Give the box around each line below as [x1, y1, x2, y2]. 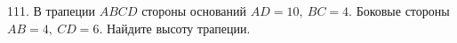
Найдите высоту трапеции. [106, 18, 251, 37]
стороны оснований [141, 2, 247, 19]
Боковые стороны [356, 2, 450, 19]
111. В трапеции [7, 2, 96, 19]
